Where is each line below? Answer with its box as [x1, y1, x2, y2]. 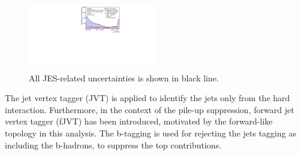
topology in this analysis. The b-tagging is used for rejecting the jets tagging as [5, 127, 296, 139]
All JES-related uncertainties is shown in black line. [29, 71, 219, 84]
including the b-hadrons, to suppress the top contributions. [5, 138, 222, 151]
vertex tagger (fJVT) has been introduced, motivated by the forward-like [5, 115, 273, 127]
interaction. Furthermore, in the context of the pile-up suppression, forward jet [5, 103, 294, 116]
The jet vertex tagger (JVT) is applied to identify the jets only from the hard [5, 92, 290, 104]
